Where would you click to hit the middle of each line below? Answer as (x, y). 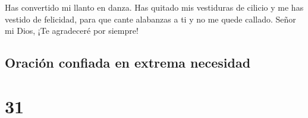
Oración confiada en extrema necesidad (128, 63)
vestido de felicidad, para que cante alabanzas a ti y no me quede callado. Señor (150, 19)
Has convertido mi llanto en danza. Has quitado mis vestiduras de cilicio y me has (154, 7)
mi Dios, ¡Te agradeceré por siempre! (72, 31)
